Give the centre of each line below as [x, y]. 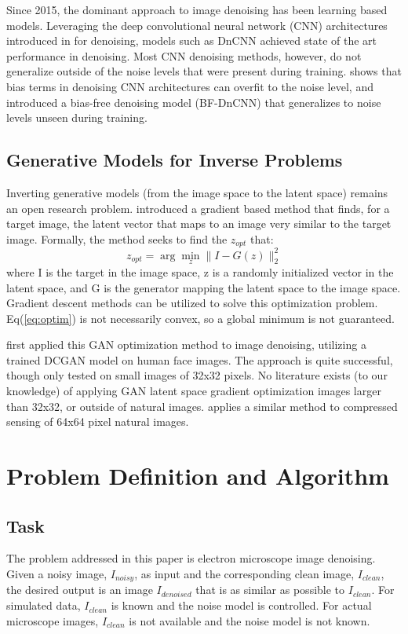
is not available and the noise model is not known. [250, 620]
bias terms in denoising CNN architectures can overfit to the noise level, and [190, 86]
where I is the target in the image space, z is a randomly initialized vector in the [200, 271]
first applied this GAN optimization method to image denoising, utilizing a [186, 344]
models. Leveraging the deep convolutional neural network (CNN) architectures [197, 25]
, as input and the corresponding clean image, [244, 574]
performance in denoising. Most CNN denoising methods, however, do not [184, 55]
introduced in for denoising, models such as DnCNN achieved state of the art [192, 40]
